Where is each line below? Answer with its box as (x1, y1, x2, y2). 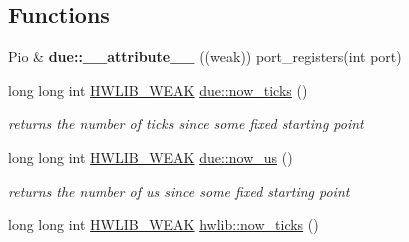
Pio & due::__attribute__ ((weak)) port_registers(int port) (8, 46, 402, 67)
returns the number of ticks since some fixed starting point (8, 113, 364, 134)
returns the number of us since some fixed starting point (8, 180, 350, 201)
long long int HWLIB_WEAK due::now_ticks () (8, 79, 308, 100)
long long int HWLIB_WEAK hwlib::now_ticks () (8, 214, 319, 235)
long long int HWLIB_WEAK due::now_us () (8, 146, 293, 167)
